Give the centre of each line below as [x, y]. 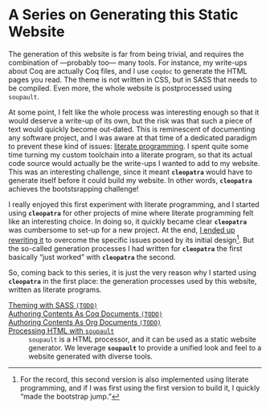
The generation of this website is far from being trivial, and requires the [126, 54]
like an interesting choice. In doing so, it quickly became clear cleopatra [128, 221]
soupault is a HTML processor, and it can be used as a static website [143, 339]
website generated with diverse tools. [90, 356]
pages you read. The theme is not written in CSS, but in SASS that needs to [133, 79]
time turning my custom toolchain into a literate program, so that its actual [131, 155]
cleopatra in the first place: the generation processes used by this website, [133, 281]
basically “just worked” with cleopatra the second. [92, 257]
